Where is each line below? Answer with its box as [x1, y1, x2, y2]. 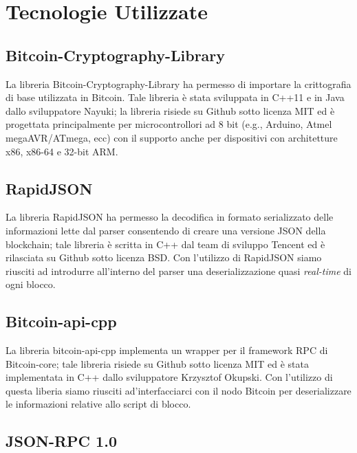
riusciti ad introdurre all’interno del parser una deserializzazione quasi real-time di [6, 263, 351, 278]
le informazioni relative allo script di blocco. [6, 397, 191, 411]
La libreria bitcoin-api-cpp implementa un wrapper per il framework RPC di [6, 343, 328, 357]
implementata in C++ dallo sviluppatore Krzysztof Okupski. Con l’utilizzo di [6, 370, 333, 384]
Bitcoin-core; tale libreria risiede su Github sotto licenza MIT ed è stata [6, 356, 309, 371]
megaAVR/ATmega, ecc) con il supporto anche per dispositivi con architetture [6, 130, 338, 144]
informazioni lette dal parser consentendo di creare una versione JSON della [6, 223, 326, 237]
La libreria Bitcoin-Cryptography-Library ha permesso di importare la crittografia [6, 76, 351, 91]
